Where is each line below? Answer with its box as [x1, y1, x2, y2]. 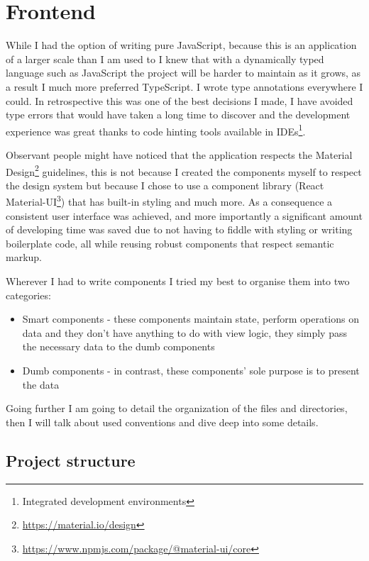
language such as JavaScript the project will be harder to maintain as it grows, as [6, 65, 361, 80]
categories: [6, 287, 51, 302]
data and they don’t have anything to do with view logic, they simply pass [22, 325, 347, 340]
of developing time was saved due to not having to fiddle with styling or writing [6, 222, 353, 237]
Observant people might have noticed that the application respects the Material [6, 147, 353, 162]
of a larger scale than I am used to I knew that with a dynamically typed [6, 51, 324, 66]
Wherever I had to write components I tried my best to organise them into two [6, 274, 350, 288]
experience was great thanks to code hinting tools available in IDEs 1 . [6, 121, 306, 138]
